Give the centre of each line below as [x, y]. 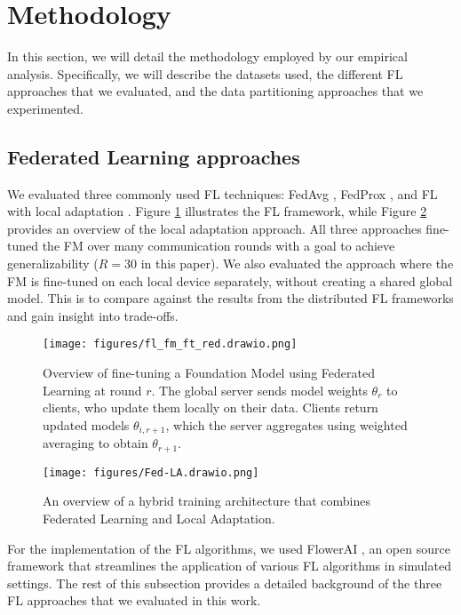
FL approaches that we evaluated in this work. [134, 600]
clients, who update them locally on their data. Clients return [211, 407]
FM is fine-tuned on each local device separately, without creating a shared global [230, 280]
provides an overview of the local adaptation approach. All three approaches [215, 228]
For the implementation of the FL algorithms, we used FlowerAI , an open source [229, 548]
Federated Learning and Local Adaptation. [159, 519]
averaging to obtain [95, 443]
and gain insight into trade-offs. [93, 315]
